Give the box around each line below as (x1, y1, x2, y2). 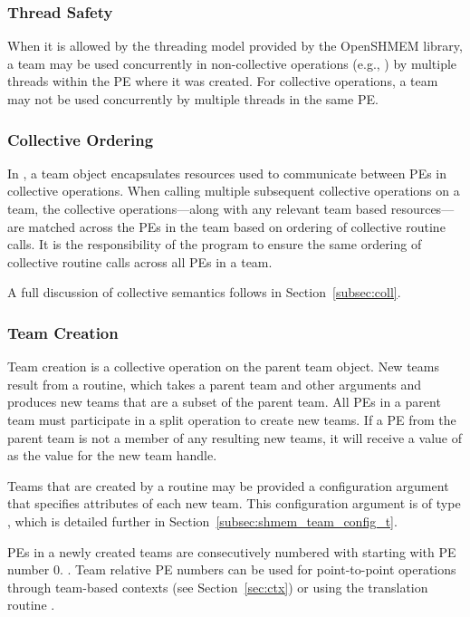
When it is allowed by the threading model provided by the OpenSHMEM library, (7, 36, 463, 55)
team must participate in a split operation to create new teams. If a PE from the (7, 410, 456, 429)
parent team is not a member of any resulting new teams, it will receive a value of (7, 428, 462, 447)
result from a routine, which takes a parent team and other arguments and (7, 374, 422, 393)
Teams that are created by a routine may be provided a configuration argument (7, 476, 449, 495)
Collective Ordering (7, 128, 154, 150)
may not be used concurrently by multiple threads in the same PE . (7, 90, 379, 108)
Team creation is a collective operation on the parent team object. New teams (7, 357, 439, 376)
